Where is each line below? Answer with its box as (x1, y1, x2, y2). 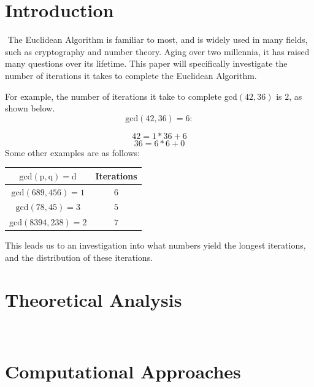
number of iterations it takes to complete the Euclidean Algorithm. (5, 69, 257, 81)
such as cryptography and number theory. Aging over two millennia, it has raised (5, 45, 310, 58)
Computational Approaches (5, 358, 241, 383)
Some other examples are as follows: (5, 146, 140, 159)
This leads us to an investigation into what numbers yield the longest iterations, (5, 239, 306, 252)
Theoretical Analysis (5, 287, 182, 312)
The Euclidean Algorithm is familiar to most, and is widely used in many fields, (7, 33, 308, 46)
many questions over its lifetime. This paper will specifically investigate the (5, 57, 288, 70)
